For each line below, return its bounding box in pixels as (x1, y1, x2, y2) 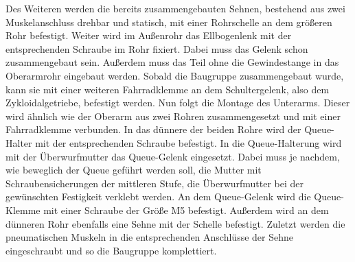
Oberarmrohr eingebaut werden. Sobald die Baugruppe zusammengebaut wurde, (5, 68, 344, 82)
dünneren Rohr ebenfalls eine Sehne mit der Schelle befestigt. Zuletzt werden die (5, 216, 345, 230)
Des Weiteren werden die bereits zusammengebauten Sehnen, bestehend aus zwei (5, 1, 345, 15)
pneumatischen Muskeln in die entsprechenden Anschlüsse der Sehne (5, 230, 293, 244)
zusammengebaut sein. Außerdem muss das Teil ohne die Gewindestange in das (5, 55, 339, 69)
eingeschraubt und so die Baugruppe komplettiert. (5, 243, 217, 257)
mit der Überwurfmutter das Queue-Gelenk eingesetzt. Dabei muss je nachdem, (5, 149, 340, 163)
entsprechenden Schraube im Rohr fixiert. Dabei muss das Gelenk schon (5, 41, 308, 56)
